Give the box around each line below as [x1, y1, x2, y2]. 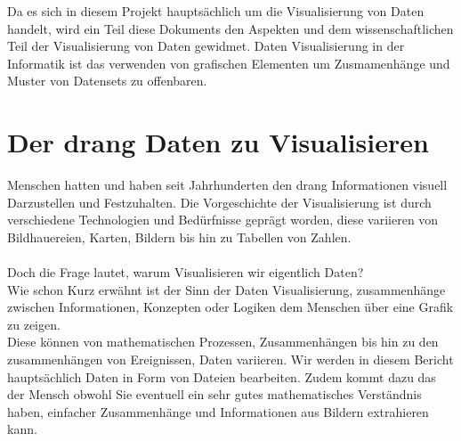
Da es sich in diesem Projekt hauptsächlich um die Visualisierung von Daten [7, 2, 425, 20]
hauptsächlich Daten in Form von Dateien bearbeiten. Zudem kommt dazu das [7, 367, 436, 386]
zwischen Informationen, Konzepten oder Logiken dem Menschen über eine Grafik [7, 298, 454, 316]
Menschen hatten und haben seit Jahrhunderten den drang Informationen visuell [7, 176, 448, 194]
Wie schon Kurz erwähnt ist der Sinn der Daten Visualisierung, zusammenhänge [7, 280, 446, 298]
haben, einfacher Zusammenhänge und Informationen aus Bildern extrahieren [7, 402, 429, 421]
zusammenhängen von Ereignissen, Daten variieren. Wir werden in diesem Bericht [7, 350, 454, 369]
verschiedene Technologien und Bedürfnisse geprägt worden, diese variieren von [7, 210, 439, 229]
